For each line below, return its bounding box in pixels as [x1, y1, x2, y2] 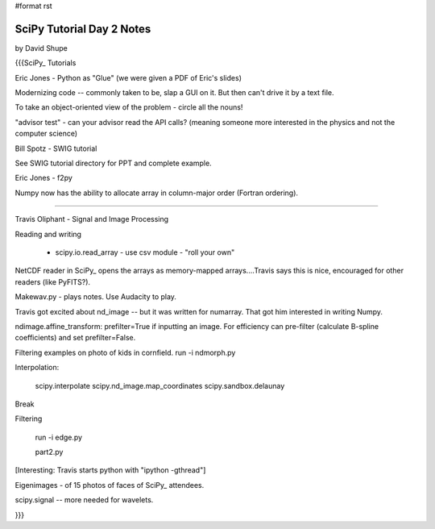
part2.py [35, 448, 64, 457]
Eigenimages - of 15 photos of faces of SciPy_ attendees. [14, 480, 205, 489]
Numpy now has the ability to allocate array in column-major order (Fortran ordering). [14, 188, 298, 198]
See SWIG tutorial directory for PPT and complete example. [14, 158, 213, 169]
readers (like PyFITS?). [14, 277, 91, 286]
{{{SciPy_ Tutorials [14, 58, 77, 68]
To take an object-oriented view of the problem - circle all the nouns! [14, 102, 243, 112]
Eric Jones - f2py [14, 173, 72, 183]
